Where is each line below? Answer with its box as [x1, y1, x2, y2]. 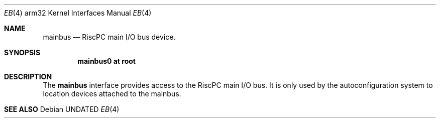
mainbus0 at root [77, 57, 136, 65]
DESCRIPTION [4, 72, 52, 81]
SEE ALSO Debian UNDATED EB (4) [4, 105, 120, 113]
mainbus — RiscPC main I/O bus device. [43, 33, 176, 41]
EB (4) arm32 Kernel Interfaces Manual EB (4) [4, 9, 152, 17]
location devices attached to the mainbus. [43, 89, 181, 98]
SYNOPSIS [4, 48, 41, 57]
